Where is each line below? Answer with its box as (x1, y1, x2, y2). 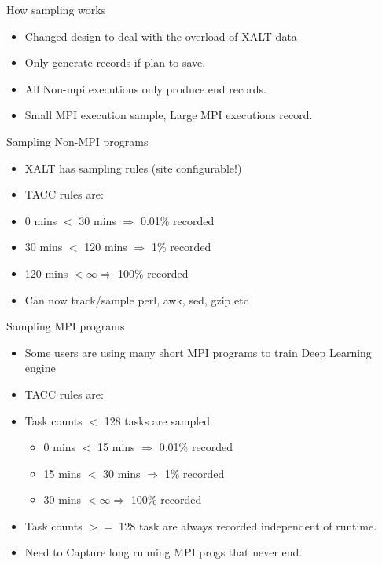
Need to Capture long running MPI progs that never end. (24, 544, 303, 560)
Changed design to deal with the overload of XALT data (24, 27, 297, 44)
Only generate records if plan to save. (24, 54, 206, 71)
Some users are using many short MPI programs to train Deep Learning (24, 344, 372, 360)
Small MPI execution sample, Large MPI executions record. (24, 107, 313, 123)
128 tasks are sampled (104, 412, 211, 428)
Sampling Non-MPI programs (6, 133, 149, 149)
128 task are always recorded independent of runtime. (119, 517, 377, 534)
